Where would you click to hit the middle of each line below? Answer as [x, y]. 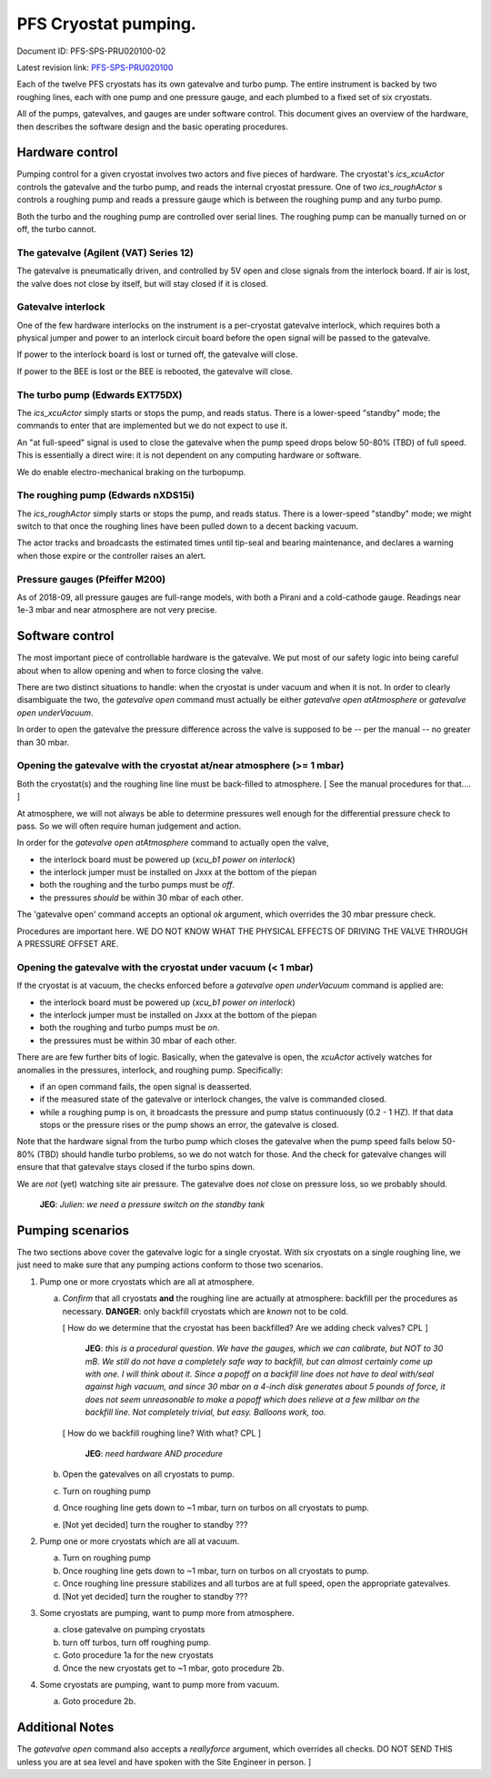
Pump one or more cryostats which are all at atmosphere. [147, 1281]
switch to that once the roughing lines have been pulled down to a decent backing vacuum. [188, 526]
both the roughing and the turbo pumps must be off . [137, 885]
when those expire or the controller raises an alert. [111, 555]
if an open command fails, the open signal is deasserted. [145, 1086]
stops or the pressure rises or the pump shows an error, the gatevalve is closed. [189, 1125]
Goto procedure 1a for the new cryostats [138, 1655]
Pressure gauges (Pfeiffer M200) [91, 579]
